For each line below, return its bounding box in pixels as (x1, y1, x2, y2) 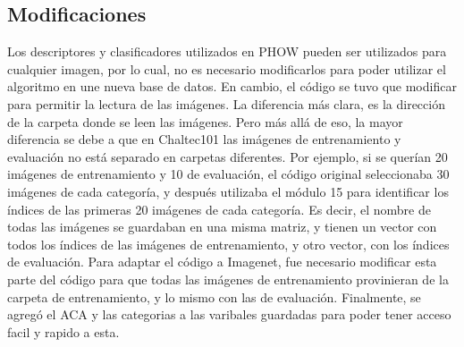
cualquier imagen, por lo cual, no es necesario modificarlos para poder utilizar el (7, 59, 446, 78)
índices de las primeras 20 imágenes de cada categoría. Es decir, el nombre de (7, 199, 431, 218)
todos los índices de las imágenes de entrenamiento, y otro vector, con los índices (7, 234, 450, 253)
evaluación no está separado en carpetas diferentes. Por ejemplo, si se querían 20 (7, 147, 448, 165)
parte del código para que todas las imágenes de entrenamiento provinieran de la (7, 269, 449, 288)
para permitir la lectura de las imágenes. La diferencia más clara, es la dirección (7, 94, 445, 113)
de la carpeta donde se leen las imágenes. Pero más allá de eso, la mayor (7, 112, 403, 131)
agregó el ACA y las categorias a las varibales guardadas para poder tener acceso (7, 305, 451, 324)
